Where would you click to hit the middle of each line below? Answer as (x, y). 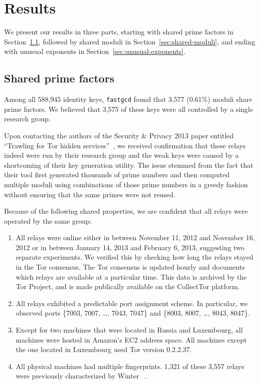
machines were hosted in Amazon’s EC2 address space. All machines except (131, 339)
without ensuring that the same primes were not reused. (90, 194)
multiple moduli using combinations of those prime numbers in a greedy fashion (126, 184)
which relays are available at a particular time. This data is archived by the (131, 276)
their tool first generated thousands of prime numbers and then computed (117, 175)
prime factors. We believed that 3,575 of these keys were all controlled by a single (129, 109)
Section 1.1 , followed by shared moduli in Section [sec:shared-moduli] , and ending (130, 41)
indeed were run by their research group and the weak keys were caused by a (122, 155)
